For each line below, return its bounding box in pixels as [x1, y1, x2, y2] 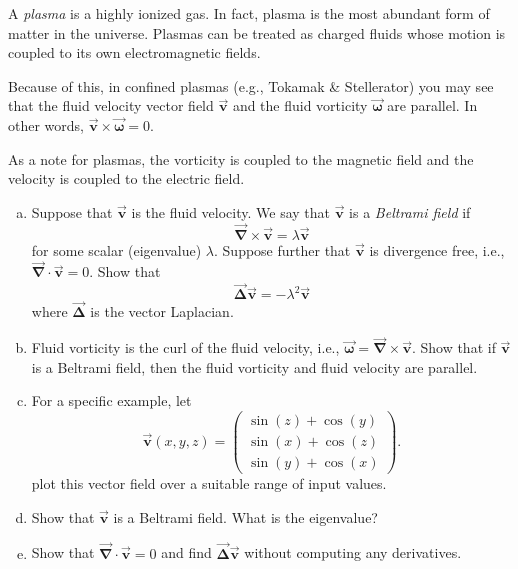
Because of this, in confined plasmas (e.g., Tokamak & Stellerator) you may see [8, 75, 494, 96]
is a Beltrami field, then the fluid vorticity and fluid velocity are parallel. [31, 356, 478, 377]
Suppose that [31, 201, 113, 222]
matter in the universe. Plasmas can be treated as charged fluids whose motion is [8, 22, 506, 43]
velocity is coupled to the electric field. [8, 168, 245, 189]
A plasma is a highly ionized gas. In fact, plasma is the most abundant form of [8, 3, 490, 23]
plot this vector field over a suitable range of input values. [31, 473, 387, 494]
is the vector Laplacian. [90, 301, 234, 322]
